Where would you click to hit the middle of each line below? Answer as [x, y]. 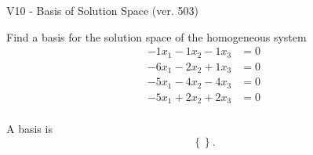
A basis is [29, 129]
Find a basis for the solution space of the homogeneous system [156, 36]
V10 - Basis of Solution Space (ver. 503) [102, 10]
